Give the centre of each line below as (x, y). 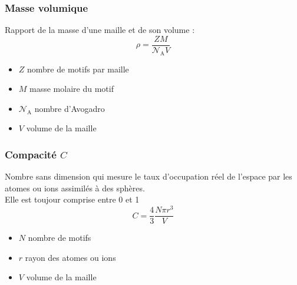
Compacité (31, 154)
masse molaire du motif (72, 89)
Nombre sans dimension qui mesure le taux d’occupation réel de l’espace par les (148, 176)
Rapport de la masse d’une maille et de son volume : (100, 30)
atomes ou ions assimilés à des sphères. (75, 188)
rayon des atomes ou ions (70, 257)
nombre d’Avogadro (70, 108)
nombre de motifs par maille (78, 69)
